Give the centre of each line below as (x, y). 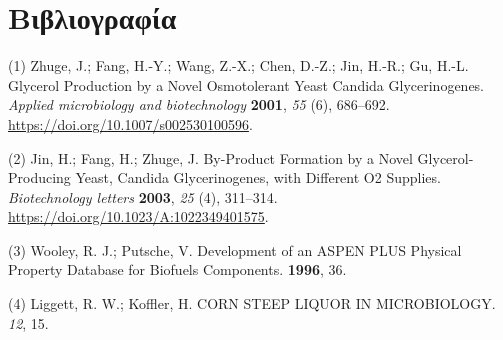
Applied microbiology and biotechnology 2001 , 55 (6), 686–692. (199, 104)
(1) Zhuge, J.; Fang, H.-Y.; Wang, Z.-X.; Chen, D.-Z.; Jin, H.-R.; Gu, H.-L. (238, 65)
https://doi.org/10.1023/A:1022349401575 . (138, 216)
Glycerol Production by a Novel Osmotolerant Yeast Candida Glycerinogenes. (246, 84)
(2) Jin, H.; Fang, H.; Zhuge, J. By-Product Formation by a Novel (210, 157)
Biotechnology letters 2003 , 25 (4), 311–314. (143, 196)
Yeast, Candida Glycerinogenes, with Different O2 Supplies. (258, 177)
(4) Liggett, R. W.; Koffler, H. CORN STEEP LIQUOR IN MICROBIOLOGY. (252, 303)
